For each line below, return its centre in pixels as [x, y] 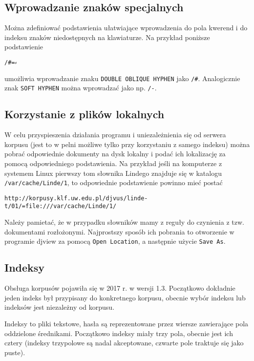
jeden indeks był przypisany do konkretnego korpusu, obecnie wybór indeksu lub [125, 297]
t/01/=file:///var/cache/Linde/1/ [61, 206]
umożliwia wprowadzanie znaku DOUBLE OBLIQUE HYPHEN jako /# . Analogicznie [122, 78]
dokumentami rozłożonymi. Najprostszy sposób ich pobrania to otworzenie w [119, 231]
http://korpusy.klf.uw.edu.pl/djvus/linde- [76, 198]
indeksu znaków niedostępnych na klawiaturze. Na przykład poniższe [107, 37]
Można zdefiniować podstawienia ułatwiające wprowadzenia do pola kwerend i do [126, 28]
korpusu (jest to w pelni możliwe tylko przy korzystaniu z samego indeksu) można [127, 144]
